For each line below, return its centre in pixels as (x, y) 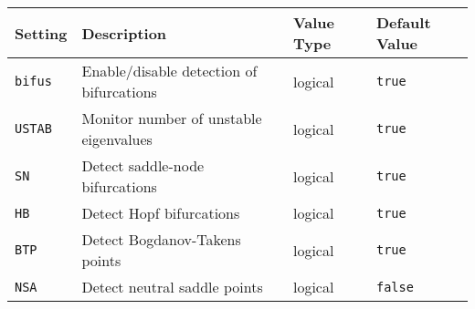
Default (403, 22)
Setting (41, 33)
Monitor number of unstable (172, 118)
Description (124, 33)
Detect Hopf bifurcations (161, 213)
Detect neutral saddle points (172, 287)
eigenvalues (117, 139)
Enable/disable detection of (169, 71)
